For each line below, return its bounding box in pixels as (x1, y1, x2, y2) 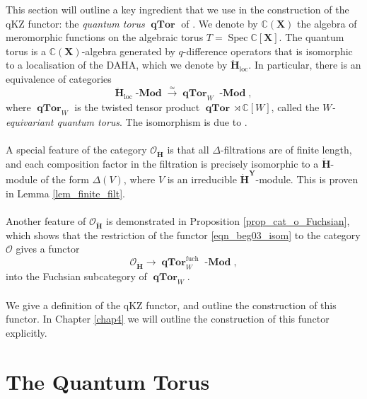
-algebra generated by (81, 43, 175, 58)
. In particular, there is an (248, 57, 361, 72)
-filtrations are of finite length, (220, 142, 352, 157)
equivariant (6, 114, 54, 129)
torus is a (6, 43, 46, 58)
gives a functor (16, 241, 80, 256)
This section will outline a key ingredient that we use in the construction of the (6, 2, 349, 16)
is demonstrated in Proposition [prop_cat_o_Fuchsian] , (105, 213, 350, 228)
